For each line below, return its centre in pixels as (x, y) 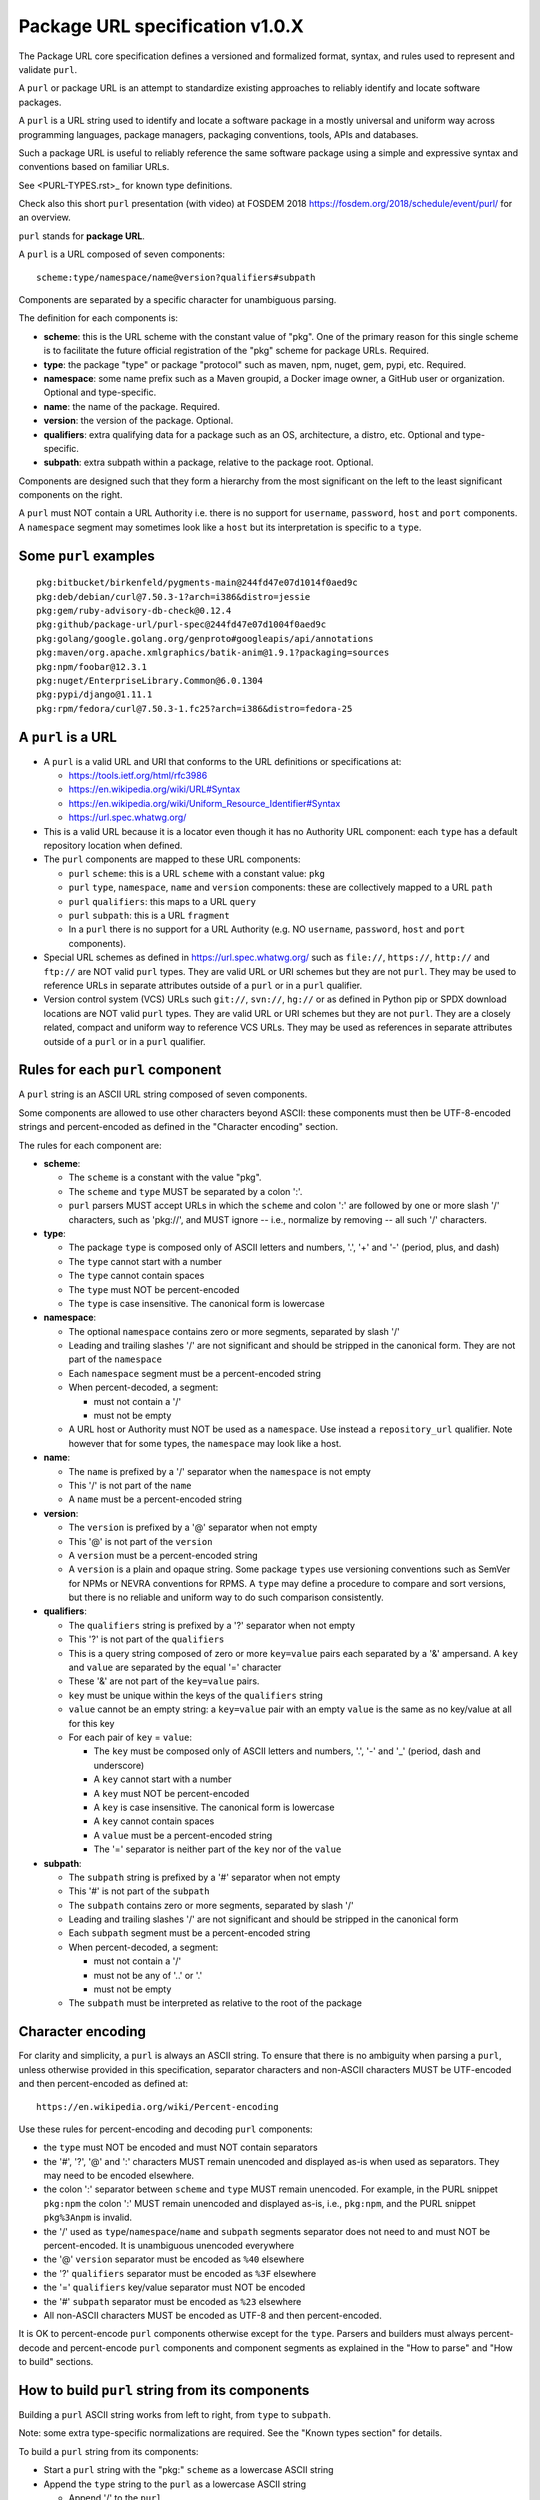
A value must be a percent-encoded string (183, 1835)
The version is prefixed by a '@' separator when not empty (193, 1527)
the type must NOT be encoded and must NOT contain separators (181, 2147)
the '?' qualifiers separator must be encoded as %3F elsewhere (180, 2273)
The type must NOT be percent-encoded (154, 1289)
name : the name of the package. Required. (131, 406)
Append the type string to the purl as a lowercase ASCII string (175, 2484)
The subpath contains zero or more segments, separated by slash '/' (211, 1905)
